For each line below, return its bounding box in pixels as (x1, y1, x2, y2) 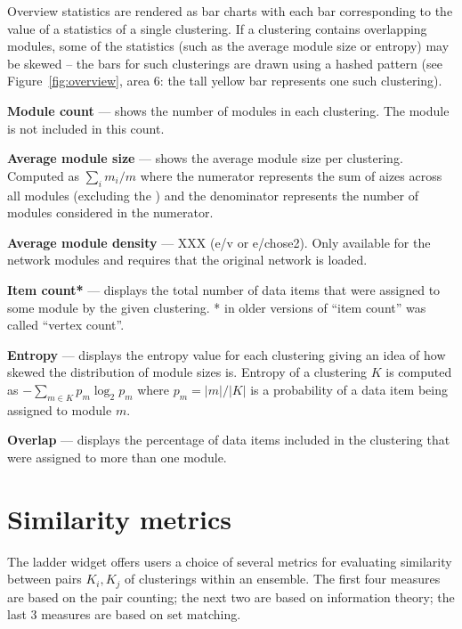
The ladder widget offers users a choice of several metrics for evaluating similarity (7, 551, 452, 570)
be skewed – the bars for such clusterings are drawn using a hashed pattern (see (7, 53, 442, 72)
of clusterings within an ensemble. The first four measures (125, 569, 441, 588)
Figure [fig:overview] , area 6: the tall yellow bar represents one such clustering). (7, 71, 442, 90)
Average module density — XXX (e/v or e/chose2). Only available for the (7, 233, 431, 251)
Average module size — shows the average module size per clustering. (7, 149, 403, 167)
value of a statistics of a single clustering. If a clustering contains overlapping (7, 19, 427, 37)
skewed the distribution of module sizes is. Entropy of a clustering (7, 363, 368, 381)
